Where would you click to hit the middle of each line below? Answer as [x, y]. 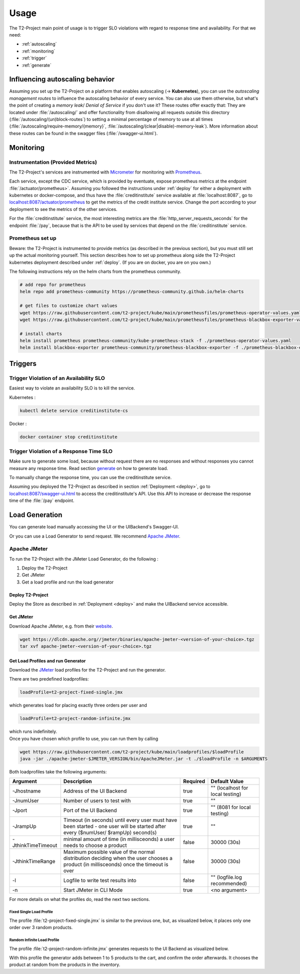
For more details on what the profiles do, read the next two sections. [79, 899]
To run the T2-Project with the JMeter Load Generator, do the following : [84, 559]
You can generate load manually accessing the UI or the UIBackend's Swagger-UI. [94, 527]
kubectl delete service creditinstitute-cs [74, 410]
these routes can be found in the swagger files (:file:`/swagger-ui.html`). [83, 133]
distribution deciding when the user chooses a [118, 858]
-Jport [20, 810]
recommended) [229, 883]
